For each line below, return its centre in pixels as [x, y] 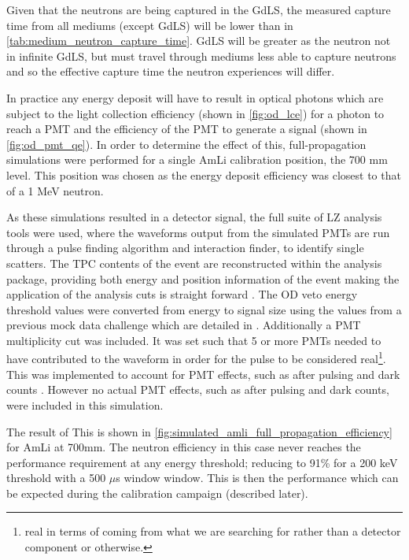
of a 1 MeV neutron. [55, 190]
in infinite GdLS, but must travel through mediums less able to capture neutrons [201, 56]
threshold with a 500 [56, 478]
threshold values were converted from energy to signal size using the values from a [204, 309]
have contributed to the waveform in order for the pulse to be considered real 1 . [196, 358]
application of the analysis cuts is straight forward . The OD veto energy [182, 294]
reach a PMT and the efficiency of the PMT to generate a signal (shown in [187, 129]
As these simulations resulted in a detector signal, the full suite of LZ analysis [194, 217]
